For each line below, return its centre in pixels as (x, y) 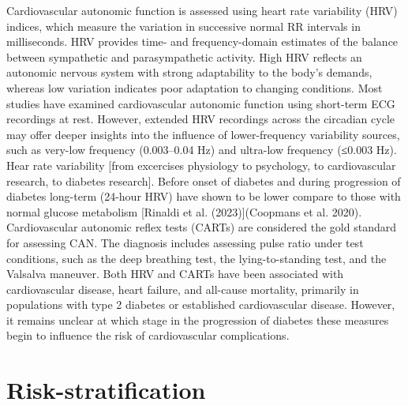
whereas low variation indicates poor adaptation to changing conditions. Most (195, 87)
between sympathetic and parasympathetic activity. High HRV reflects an (184, 56)
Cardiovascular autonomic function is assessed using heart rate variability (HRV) (202, 10)
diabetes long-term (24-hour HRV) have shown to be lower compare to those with (204, 196)
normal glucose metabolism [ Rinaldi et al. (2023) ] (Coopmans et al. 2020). (184, 211)
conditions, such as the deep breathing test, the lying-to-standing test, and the (197, 258)
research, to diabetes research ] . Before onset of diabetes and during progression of (204, 180)
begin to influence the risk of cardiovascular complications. (148, 335)
